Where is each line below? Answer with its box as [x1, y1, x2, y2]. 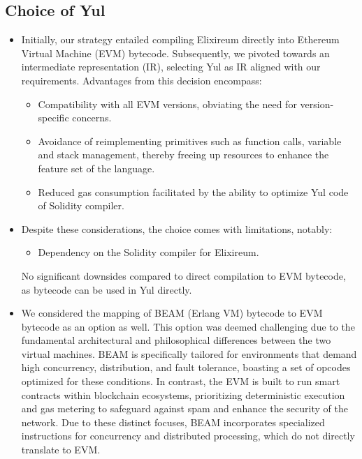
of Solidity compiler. [38, 198, 124, 213]
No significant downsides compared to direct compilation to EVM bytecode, [21, 268, 346, 283]
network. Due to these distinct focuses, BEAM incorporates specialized [21, 414, 325, 429]
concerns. [72, 110, 112, 125]
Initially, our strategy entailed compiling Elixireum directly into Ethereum [21, 32, 340, 47]
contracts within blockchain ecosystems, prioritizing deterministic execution [21, 387, 345, 402]
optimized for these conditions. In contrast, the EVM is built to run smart [21, 374, 340, 389]
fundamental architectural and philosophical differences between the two [21, 333, 331, 347]
